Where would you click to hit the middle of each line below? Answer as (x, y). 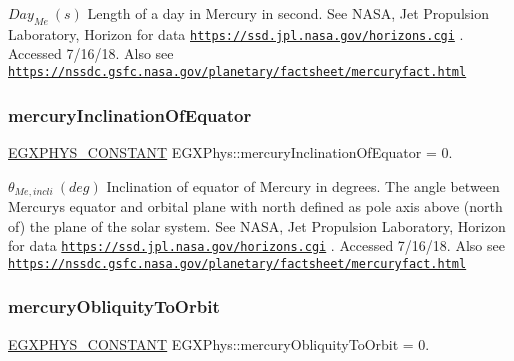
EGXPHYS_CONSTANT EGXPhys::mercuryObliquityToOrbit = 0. (219, 343)
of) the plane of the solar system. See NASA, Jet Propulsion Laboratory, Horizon (257, 225)
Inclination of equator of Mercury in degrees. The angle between (303, 185)
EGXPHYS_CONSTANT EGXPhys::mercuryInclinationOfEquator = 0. (230, 151)
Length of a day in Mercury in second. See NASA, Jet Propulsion (288, 13)
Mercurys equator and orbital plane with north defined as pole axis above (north (255, 205)
